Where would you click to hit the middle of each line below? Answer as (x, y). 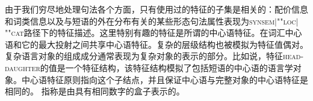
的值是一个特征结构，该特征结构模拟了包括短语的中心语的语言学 (166, 67)
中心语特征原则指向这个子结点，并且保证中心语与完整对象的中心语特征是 (165, 79)
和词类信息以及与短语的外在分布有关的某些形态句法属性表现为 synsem (140, 21)
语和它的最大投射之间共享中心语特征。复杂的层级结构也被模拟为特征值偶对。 (156, 44)
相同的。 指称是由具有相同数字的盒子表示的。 (95, 91)
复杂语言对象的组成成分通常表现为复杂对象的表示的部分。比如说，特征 (144, 56)
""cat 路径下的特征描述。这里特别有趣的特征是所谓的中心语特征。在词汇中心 (153, 33)
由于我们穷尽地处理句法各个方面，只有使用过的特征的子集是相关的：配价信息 (156, 9)
